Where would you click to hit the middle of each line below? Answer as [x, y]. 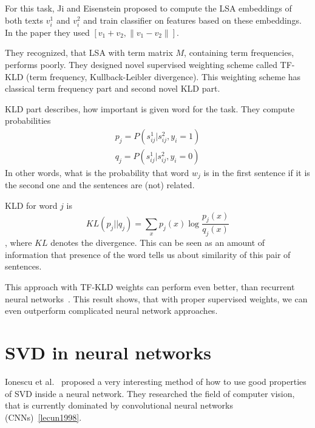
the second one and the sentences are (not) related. [100, 185]
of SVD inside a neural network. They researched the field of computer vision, [150, 393]
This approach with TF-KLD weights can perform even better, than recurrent [150, 287]
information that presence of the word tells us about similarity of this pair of [148, 254]
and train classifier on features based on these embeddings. [192, 20]
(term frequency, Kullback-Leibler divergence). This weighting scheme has [163, 76]
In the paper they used [47, 32]
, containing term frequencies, [239, 53]
